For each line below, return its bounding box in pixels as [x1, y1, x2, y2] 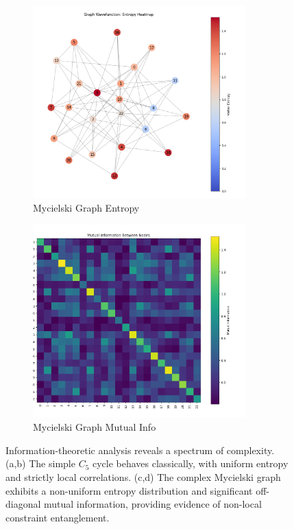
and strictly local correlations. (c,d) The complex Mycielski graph [5, 469, 281, 484]
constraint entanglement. [5, 510, 110, 524]
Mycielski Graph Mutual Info [33, 420, 156, 434]
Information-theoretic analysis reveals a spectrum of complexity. [5, 442, 275, 457]
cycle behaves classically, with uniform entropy [92, 456, 289, 471]
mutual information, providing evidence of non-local [44, 497, 262, 511]
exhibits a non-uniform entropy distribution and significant [5, 483, 253, 497]
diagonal [5, 497, 41, 511]
